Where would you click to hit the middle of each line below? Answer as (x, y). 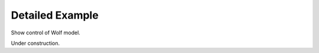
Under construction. (35, 43)
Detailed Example (55, 15)
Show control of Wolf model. (46, 33)
